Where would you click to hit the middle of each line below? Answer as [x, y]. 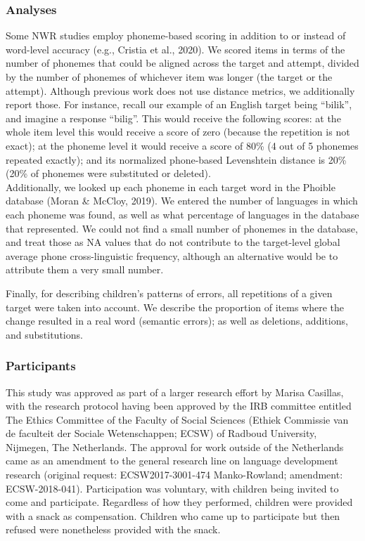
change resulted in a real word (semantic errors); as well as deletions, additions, [177, 321]
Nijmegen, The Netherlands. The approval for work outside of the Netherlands [175, 447]
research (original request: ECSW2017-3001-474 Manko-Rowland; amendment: [174, 475]
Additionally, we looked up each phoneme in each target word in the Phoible [171, 187]
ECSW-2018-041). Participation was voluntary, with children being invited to [172, 488]
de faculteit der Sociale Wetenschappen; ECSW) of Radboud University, [161, 433]
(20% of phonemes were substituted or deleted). [108, 173]
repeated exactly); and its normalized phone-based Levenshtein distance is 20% [176, 159]
